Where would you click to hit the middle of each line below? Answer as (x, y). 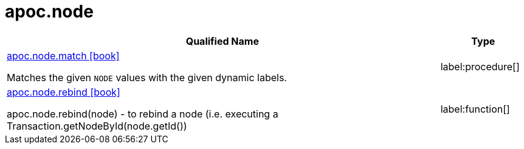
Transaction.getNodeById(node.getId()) (97, 126)
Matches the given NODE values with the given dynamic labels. (147, 77)
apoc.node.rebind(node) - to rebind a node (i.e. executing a (143, 114)
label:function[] (475, 109)
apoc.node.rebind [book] (64, 92)
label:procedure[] (480, 66)
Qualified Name (222, 41)
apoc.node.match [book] (63, 55)
